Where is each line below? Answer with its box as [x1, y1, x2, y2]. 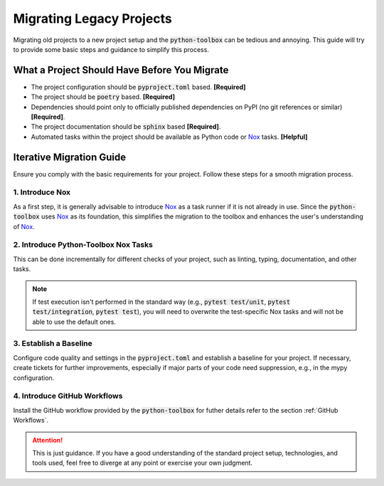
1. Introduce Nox [13, 187, 71, 197]
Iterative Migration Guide [13, 151, 127, 163]
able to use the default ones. [32, 317, 117, 326]
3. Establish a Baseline [13, 339, 92, 349]
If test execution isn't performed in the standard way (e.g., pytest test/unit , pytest [32, 297, 291, 306]
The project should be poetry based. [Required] [31, 93, 176, 101]
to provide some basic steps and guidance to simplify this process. [13, 45, 210, 53]
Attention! [32, 435, 63, 444]
